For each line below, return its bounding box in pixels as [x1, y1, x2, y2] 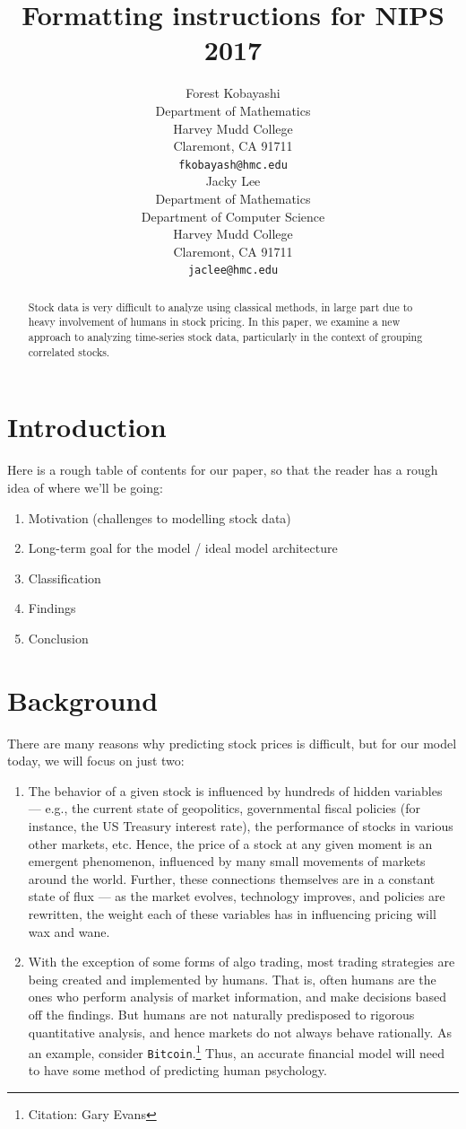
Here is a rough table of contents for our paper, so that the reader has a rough [7, 460, 438, 479]
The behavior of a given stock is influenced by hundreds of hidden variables [28, 781, 443, 800]
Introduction [7, 408, 167, 445]
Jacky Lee [205, 171, 261, 190]
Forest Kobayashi [186, 83, 280, 102]
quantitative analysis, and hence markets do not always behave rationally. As [28, 1022, 452, 1041]
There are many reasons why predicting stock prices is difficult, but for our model [7, 733, 457, 752]
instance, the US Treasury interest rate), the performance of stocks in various [28, 816, 453, 835]
